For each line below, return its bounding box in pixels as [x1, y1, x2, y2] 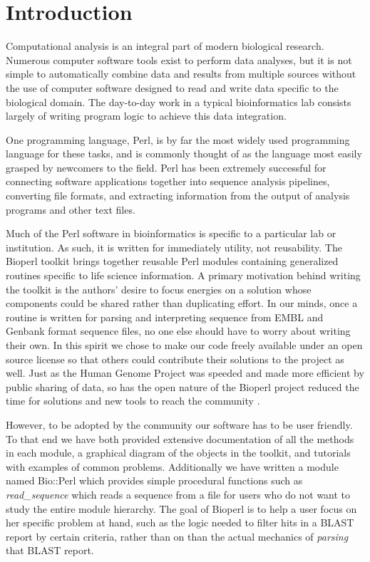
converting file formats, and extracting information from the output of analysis [6, 188, 350, 203]
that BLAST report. [6, 543, 94, 558]
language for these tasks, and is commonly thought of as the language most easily [6, 146, 362, 161]
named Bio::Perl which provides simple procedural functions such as [6, 473, 303, 488]
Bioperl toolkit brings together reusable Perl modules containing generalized [6, 254, 339, 269]
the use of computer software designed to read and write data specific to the [6, 80, 339, 95]
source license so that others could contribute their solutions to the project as [6, 351, 344, 366]
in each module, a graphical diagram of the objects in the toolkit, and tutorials [6, 445, 351, 460]
